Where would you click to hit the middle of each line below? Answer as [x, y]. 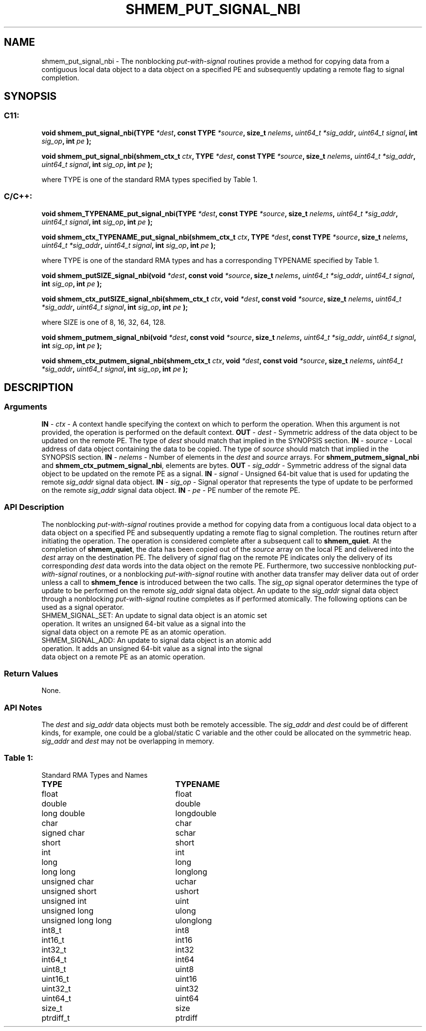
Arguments [26, 407]
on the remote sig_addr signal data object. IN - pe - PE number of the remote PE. [171, 490]
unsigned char [68, 881]
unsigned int [64, 901]
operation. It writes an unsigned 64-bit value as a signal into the [144, 623]
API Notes [23, 707]
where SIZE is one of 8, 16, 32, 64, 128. [104, 322]
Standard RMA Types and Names [95, 775]
